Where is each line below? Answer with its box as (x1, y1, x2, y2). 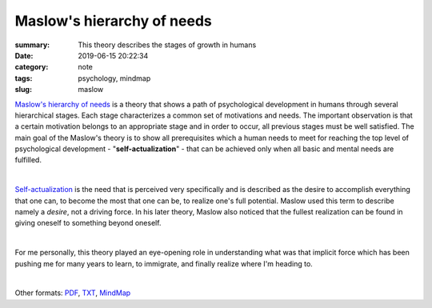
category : (14, 62, 49, 72)
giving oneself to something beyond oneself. (14, 218, 162, 228)
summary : (14, 40, 50, 50)
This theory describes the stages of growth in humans (78, 40, 257, 50)
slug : (14, 85, 32, 94)
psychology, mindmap (78, 73, 151, 83)
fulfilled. (14, 155, 42, 165)
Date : (14, 50, 34, 60)
